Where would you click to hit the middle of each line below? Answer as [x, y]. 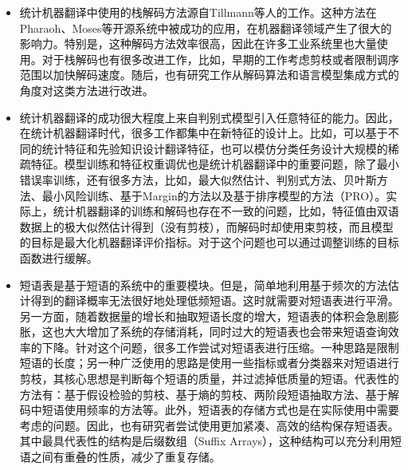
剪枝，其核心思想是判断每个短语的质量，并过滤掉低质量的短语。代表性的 [209, 379]
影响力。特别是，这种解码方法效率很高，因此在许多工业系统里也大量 [198, 43]
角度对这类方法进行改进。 [86, 90]
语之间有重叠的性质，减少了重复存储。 [120, 457]
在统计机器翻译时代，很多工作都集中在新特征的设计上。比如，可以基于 [204, 133]
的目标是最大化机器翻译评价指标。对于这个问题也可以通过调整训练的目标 [209, 242]
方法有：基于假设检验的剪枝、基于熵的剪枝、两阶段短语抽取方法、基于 [204, 394]
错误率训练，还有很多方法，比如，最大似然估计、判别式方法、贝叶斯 [198, 179]
